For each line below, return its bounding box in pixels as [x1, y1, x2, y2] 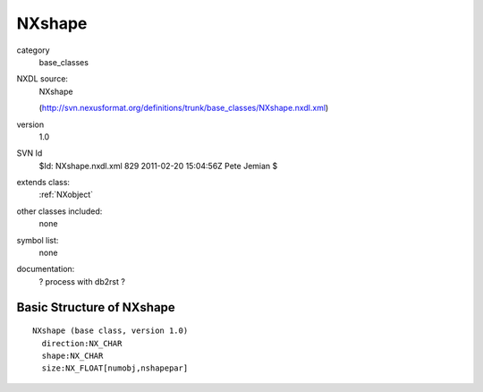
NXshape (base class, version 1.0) [32, 326, 189, 336]
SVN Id [16, 148, 43, 158]
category [16, 45, 50, 55]
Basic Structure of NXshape [16, 300, 176, 315]
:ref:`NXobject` [38, 189, 94, 200]
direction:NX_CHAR [41, 338, 123, 348]
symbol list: [16, 234, 59, 245]
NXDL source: [16, 73, 69, 84]
